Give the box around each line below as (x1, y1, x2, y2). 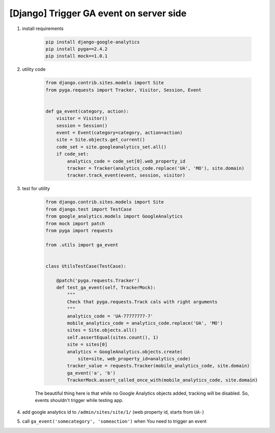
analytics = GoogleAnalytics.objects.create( (67, 349, 183, 355)
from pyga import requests (45, 227, 113, 234)
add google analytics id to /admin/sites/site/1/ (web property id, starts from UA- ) (22, 409, 204, 415)
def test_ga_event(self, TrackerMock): (56, 285, 156, 291)
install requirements (22, 25, 64, 32)
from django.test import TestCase (45, 206, 132, 212)
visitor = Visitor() (56, 116, 108, 122)
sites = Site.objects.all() (67, 327, 137, 333)
